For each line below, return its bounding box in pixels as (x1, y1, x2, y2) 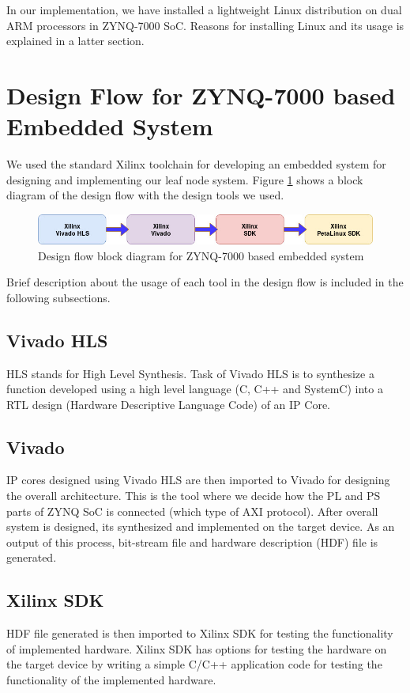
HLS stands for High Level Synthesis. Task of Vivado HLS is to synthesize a (6, 365, 374, 381)
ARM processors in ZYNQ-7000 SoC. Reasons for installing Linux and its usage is (6, 17, 404, 33)
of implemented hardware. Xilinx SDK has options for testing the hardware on (6, 640, 387, 657)
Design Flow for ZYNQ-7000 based (6, 78, 396, 111)
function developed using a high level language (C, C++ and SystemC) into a (6, 381, 383, 397)
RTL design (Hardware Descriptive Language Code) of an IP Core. (6, 396, 330, 412)
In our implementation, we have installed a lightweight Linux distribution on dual (6, 2, 402, 17)
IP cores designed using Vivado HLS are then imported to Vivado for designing (6, 471, 390, 488)
